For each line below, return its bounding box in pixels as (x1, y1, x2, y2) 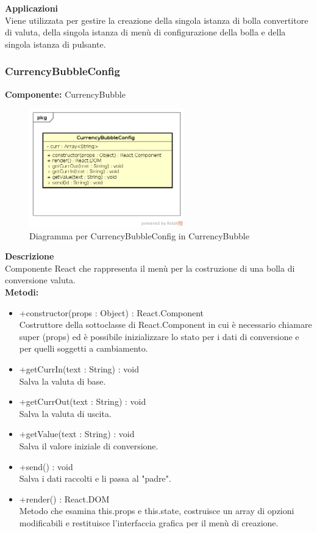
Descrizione (5, 250, 54, 263)
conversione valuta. (5, 274, 76, 286)
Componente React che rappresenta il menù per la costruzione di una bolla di (5, 261, 295, 274)
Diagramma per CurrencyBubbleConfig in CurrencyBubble (29, 229, 249, 242)
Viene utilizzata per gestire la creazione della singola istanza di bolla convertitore (5, 13, 308, 26)
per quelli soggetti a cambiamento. (19, 342, 148, 355)
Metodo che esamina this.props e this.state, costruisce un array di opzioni (19, 504, 294, 517)
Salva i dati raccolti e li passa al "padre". (19, 472, 171, 485)
